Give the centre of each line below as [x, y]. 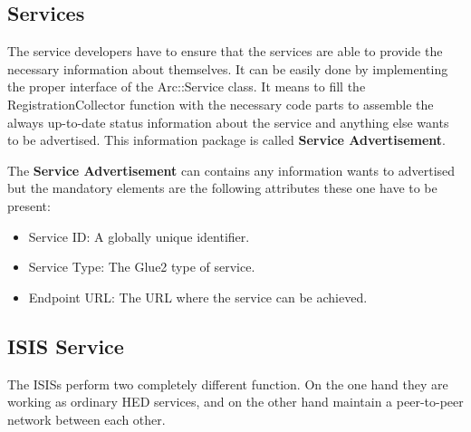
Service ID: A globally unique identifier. [139, 236]
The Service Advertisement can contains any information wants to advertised [231, 170]
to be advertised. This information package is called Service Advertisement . [226, 140]
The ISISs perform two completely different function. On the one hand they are [228, 384]
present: [29, 205]
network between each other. [87, 419]
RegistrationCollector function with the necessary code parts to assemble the [221, 104]
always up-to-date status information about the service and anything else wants [228, 122]
